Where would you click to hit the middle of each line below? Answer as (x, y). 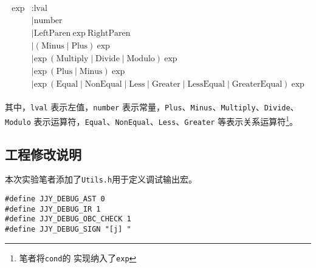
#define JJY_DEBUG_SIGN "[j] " (68, 229)
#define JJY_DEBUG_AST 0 (55, 199)
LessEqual (206, 85)
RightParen (109, 34)
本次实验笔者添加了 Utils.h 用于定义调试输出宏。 (101, 179)
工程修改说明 (43, 154)
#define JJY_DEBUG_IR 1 (53, 209)
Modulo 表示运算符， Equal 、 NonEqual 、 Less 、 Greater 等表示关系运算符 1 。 (151, 120)
